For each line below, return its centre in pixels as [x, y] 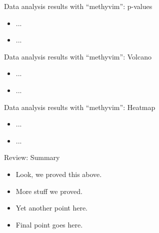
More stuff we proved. [49, 191]
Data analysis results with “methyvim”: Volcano [78, 56]
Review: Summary [32, 157]
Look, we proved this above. [59, 174]
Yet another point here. [52, 208]
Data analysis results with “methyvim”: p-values [78, 6]
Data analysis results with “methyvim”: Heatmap [80, 107]
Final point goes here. [49, 224]
